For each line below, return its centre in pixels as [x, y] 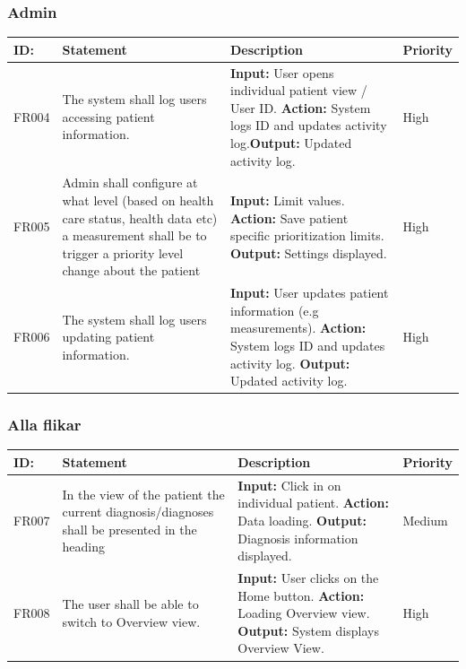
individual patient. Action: [313, 503]
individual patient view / [298, 90]
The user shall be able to [130, 604]
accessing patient [108, 116]
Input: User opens [282, 72]
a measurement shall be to [134, 235]
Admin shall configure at [130, 182]
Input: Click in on [289, 485]
